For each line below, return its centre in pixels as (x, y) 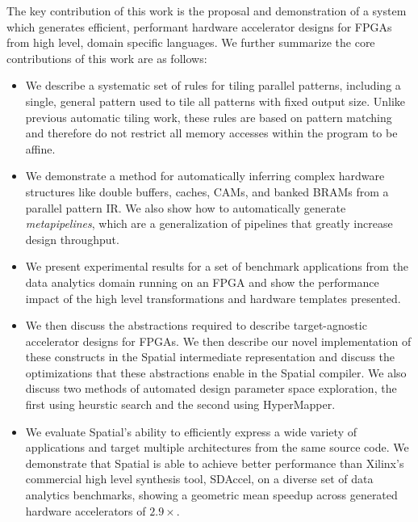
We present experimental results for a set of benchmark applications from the (217, 266)
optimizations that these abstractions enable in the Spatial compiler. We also (216, 372)
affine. (40, 148)
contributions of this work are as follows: (107, 58)
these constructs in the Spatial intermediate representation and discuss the (210, 357)
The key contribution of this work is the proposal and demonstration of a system (207, 11)
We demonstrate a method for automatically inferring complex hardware (205, 176)
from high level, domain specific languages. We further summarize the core (191, 42)
